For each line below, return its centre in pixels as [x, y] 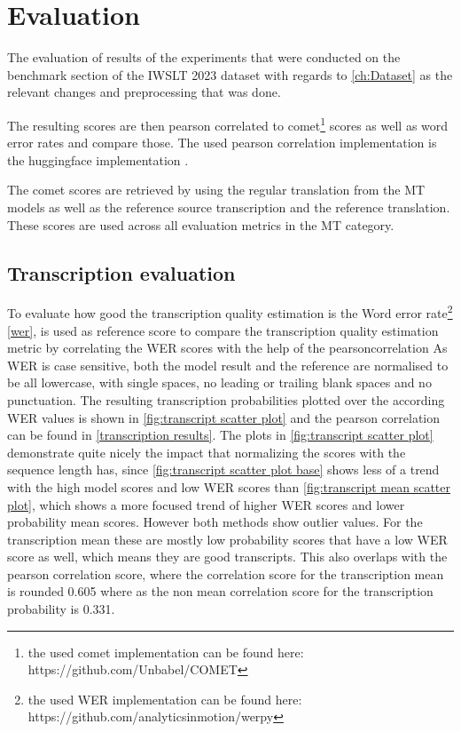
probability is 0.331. [61, 609]
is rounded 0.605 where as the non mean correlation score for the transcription [220, 591]
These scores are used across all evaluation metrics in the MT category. [201, 224]
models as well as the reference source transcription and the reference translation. [229, 207]
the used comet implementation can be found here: [166, 652]
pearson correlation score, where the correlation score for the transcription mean [226, 573]
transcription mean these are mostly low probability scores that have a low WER [227, 539]
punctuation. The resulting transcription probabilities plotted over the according [226, 399]
